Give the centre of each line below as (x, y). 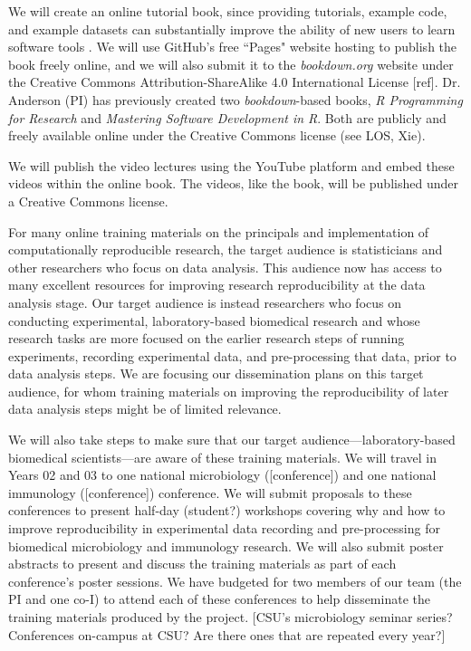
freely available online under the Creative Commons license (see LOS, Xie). (217, 135)
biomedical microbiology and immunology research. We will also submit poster (226, 546)
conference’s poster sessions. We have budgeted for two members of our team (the (235, 581)
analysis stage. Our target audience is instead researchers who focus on (205, 302)
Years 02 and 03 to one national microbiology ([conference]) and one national (222, 475)
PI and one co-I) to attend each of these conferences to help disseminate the (219, 599)
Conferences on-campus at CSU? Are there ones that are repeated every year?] (227, 634)
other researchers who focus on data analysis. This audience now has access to (225, 267)
